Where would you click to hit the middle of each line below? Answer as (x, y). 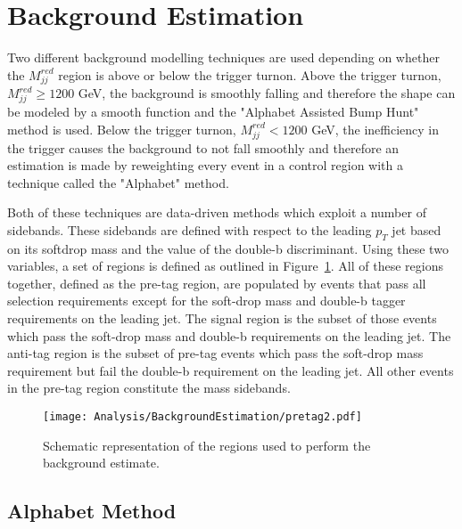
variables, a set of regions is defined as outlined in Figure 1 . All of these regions (225, 266)
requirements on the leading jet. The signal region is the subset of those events (222, 318)
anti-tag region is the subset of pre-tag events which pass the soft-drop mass (215, 353)
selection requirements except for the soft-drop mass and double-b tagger (206, 301)
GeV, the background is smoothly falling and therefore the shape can (267, 93)
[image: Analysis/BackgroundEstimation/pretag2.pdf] (202, 417)
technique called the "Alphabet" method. (118, 182)
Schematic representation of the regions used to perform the (207, 445)
